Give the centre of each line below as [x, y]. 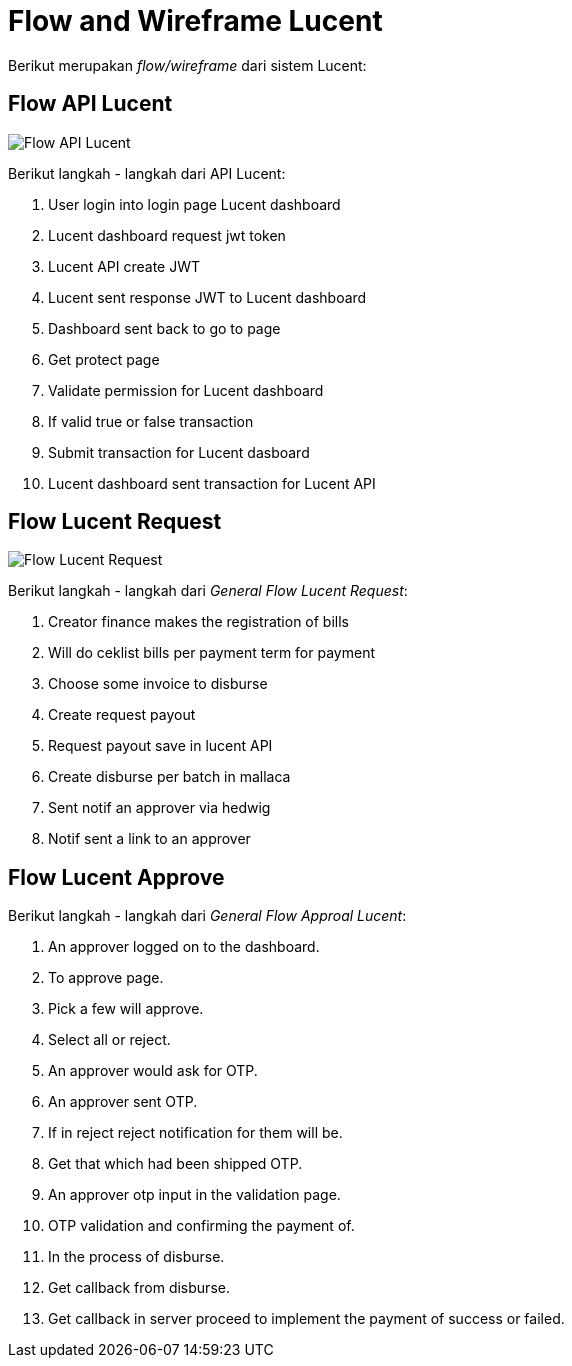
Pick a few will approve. [126, 1009]
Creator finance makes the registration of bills [198, 622]
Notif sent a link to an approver [149, 839]
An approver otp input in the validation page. [194, 1195]
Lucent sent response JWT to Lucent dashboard [207, 297]
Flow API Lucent [90, 104]
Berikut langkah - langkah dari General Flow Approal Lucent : [207, 916]
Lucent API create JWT [124, 266]
